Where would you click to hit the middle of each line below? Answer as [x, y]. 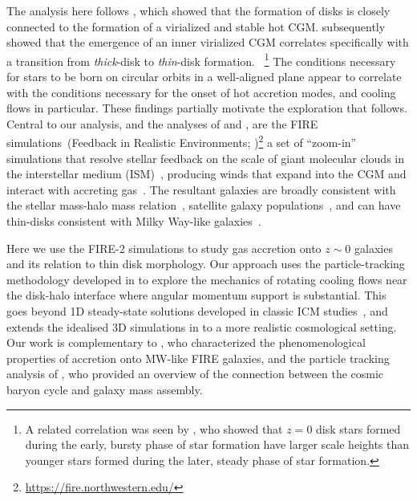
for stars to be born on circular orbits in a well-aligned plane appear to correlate [204, 77]
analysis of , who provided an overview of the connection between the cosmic [195, 374]
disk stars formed [358, 428]
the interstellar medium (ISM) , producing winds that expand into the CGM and [206, 174]
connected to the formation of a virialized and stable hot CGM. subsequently [196, 26]
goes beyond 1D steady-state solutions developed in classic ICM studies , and [197, 311]
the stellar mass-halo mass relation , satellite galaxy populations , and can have [204, 205]
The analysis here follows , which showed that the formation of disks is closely [198, 10]
